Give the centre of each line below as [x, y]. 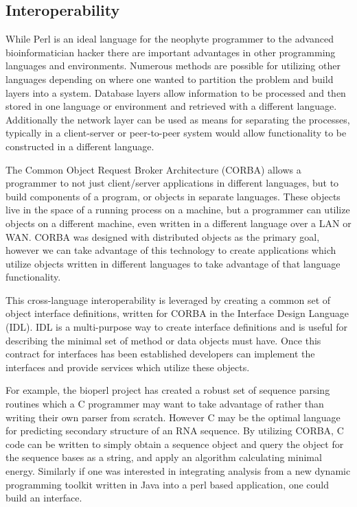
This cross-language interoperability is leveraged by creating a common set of [168, 299]
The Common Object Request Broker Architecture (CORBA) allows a [153, 169]
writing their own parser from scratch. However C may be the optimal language [173, 417]
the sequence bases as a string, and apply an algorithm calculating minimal [164, 457]
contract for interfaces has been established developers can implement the [160, 354]
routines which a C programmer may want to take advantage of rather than [165, 404]
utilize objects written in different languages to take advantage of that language [173, 263]
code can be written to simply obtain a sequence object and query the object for [175, 444]
